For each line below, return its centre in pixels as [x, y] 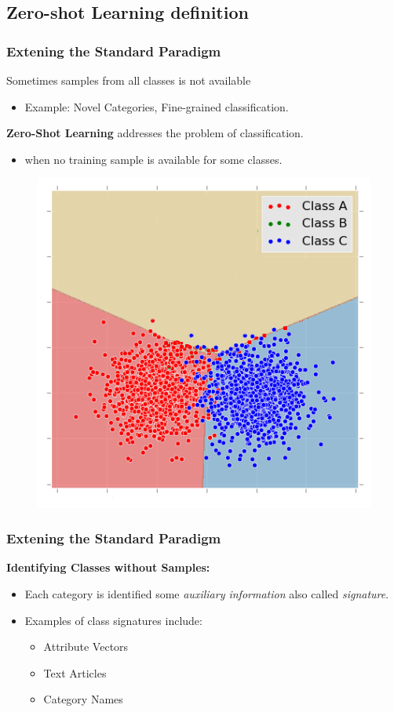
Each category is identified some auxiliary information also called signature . [207, 593]
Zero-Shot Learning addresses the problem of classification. [155, 133]
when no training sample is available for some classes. [153, 159]
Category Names [83, 699]
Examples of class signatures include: [113, 620]
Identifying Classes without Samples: [108, 567]
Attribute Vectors [86, 647]
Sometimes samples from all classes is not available [129, 80]
